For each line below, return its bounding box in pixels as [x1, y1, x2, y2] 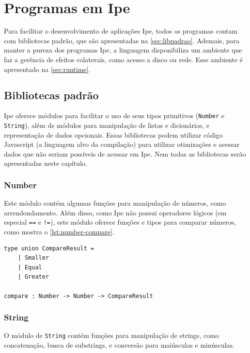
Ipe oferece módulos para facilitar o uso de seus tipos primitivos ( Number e [4, 110, 224, 121]
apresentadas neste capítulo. [4, 158, 87, 168]
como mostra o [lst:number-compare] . [4, 227, 114, 237]
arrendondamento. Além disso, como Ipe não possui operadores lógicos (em [4, 207, 227, 217]
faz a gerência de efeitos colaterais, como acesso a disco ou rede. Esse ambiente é [4, 54, 243, 64]
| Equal [17, 264, 42, 271]
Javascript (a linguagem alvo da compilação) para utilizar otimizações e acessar [4, 139, 240, 149]
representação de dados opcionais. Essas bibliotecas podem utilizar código [4, 129, 223, 140]
